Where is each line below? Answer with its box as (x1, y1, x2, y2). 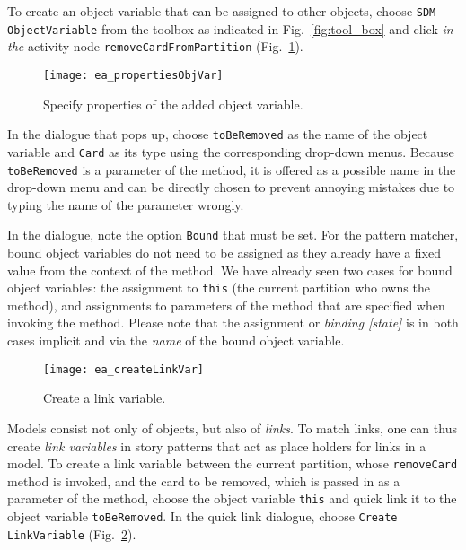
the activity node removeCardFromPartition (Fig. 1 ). (7, 37, 303, 56)
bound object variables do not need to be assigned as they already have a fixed (7, 243, 441, 262)
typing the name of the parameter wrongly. (7, 195, 244, 214)
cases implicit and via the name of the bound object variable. (7, 331, 345, 350)
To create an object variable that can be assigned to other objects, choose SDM (7, 2, 436, 20)
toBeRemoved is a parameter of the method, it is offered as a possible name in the (7, 160, 456, 179)
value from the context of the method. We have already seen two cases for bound (7, 260, 453, 279)
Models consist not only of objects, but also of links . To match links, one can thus (7, 418, 457, 437)
